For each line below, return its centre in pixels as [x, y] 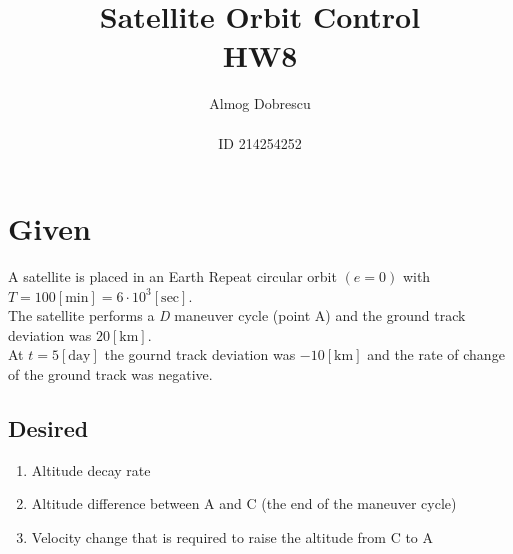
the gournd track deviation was [200, 354]
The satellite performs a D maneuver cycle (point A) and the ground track [237, 315]
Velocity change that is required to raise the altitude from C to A [232, 536]
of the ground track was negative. [110, 374]
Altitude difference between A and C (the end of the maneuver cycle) [244, 503]
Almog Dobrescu [260, 103]
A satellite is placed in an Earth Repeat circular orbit [172, 276]
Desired [48, 427]
